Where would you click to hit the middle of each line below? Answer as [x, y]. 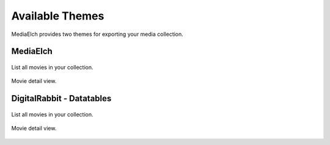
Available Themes [58, 16]
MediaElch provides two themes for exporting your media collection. [97, 34]
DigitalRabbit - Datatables [61, 98]
